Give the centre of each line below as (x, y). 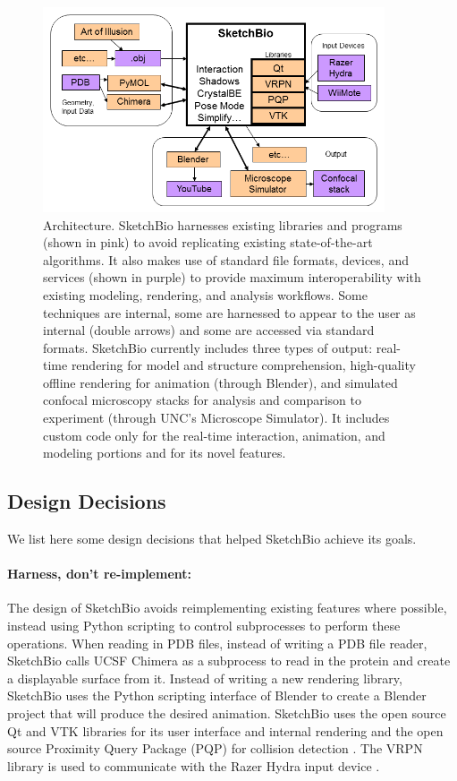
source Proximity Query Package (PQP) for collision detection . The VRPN (215, 748)
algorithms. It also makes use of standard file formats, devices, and (226, 259)
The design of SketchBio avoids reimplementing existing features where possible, (227, 608)
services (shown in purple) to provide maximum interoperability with (232, 277)
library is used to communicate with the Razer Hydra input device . (194, 765)
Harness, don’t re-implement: (100, 574)
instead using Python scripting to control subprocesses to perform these (204, 626)
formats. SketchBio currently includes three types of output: (208, 347)
